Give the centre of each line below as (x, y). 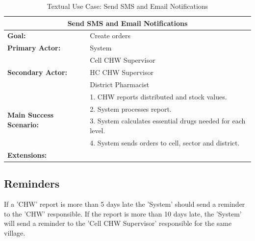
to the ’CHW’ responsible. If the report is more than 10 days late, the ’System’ (123, 213)
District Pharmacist (120, 84)
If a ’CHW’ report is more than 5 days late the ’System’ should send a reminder (125, 204)
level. (98, 130)
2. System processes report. (131, 108)
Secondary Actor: (38, 72)
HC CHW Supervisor (122, 72)
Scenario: (23, 124)
